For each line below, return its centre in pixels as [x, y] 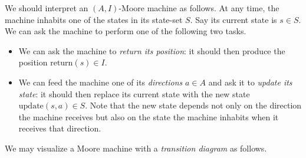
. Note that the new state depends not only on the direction [193, 105]
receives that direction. [60, 128]
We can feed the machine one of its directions [101, 82]
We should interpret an [47, 8]
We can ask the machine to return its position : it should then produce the [152, 50]
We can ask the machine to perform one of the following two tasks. [126, 31]
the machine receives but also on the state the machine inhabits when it [149, 116]
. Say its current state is [233, 19]
